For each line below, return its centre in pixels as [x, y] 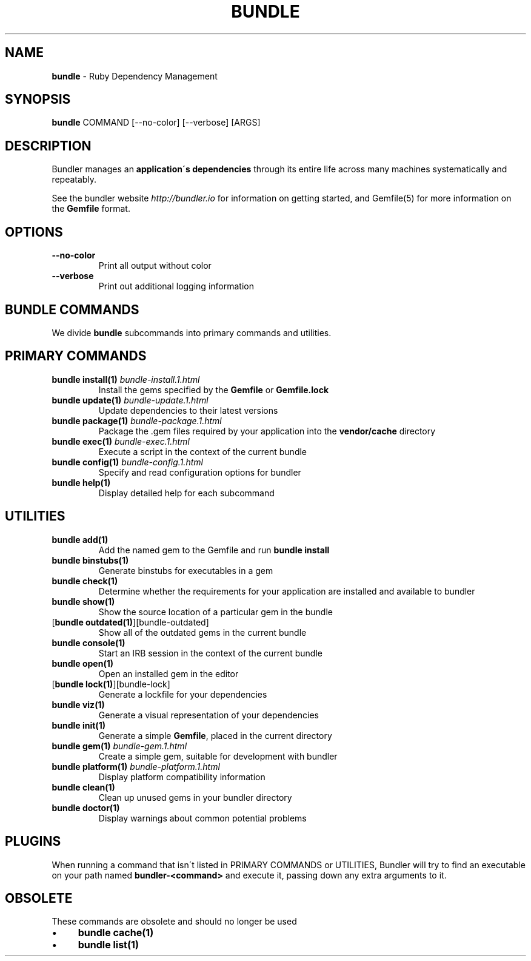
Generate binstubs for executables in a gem [186, 570]
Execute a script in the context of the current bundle [203, 451]
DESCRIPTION [48, 146]
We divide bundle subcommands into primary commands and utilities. [192, 332]
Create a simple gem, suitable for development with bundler [218, 756]
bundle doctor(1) [86, 808]
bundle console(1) [88, 642]
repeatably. [74, 180]
